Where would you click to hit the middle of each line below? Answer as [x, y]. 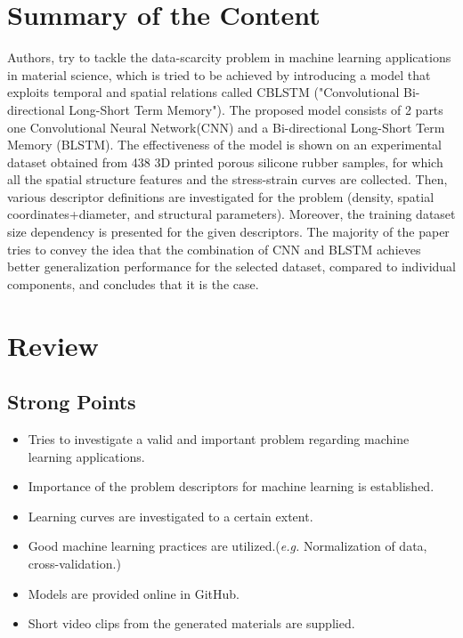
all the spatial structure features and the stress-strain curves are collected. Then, [227, 179]
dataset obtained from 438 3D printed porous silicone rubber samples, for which [225, 162]
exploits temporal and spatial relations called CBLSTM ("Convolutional [203, 92]
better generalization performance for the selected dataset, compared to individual [232, 267]
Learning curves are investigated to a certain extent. [171, 516]
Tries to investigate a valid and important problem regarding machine [219, 439]
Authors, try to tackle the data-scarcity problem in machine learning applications [229, 57]
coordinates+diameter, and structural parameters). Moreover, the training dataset [231, 214]
